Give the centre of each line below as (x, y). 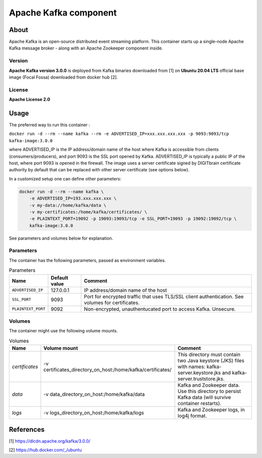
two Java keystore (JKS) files (211, 360)
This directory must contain (209, 355)
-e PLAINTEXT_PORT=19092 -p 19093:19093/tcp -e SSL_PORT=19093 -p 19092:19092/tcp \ (133, 219)
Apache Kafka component (63, 13)
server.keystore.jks (199, 373)
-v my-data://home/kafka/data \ (68, 205)
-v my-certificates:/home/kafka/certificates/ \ (88, 212)
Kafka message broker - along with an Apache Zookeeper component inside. (86, 48)
